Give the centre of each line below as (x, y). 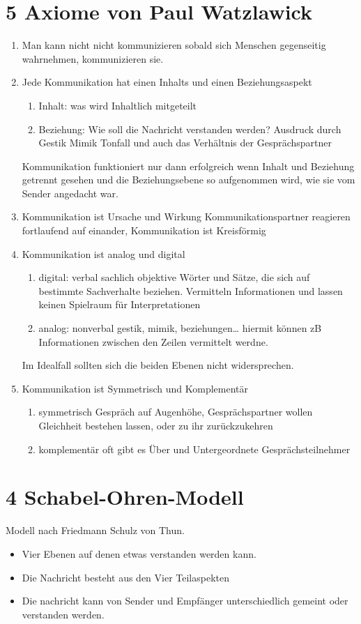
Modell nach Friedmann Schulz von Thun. (95, 530)
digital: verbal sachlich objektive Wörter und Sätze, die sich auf (174, 277)
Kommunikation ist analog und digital (103, 253)
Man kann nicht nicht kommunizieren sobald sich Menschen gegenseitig (174, 45)
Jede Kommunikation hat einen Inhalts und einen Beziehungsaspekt (167, 82)
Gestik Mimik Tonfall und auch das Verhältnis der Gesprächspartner (185, 143)
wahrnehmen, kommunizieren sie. (93, 58)
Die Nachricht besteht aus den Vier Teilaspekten (126, 577)
